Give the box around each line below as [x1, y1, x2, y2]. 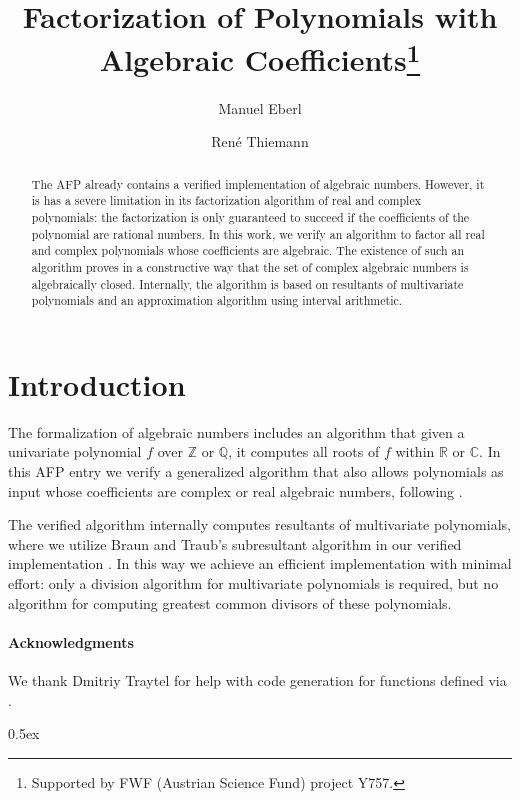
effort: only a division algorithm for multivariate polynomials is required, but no [8, 572, 499, 593]
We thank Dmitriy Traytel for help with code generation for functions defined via [8, 669, 507, 690]
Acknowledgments [8, 631, 134, 652]
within [395, 441, 435, 462]
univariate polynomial [8, 441, 142, 462]
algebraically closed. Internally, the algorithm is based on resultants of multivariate [31, 275, 464, 292]
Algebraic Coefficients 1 [99, 35, 421, 80]
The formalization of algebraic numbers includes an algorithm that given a [8, 421, 465, 442]
